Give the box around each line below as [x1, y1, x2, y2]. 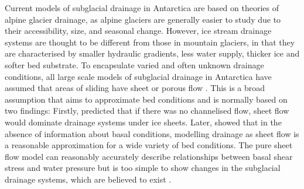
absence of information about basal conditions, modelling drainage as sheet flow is [5, 127, 299, 139]
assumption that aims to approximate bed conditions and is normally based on [5, 93, 288, 105]
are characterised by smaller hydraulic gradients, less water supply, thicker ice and [5, 47, 300, 60]
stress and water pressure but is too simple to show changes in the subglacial [5, 162, 281, 174]
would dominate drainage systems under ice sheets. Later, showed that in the [5, 116, 282, 128]
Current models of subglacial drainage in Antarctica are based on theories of [5, 2, 279, 13]
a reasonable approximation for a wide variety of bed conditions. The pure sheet [5, 139, 293, 151]
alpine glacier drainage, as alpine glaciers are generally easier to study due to [5, 13, 281, 25]
